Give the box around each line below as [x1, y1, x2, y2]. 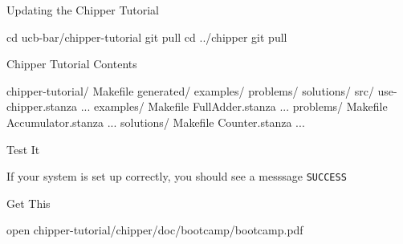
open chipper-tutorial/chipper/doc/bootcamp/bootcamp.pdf [6, 222, 303, 238]
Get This [6, 194, 51, 211]
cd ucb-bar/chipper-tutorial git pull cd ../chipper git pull [6, 28, 287, 45]
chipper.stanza [6, 98, 78, 115]
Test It [6, 140, 40, 157]
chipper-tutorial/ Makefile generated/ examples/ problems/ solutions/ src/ [6, 82, 374, 99]
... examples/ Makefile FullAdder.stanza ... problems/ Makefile [80, 98, 388, 115]
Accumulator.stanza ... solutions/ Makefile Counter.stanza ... [6, 113, 305, 130]
